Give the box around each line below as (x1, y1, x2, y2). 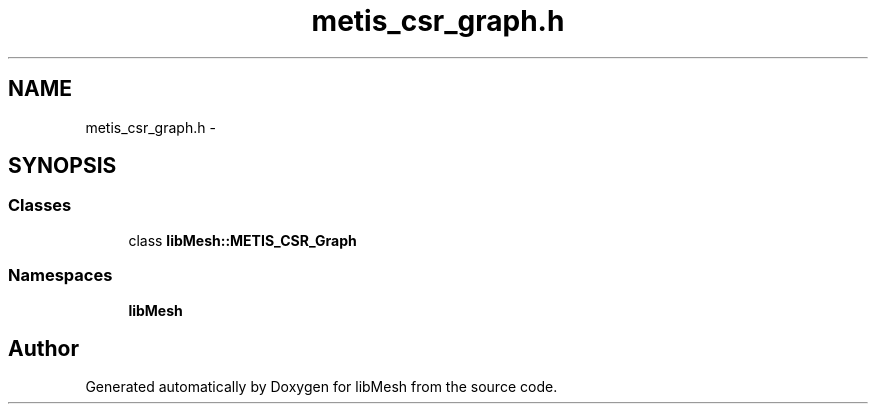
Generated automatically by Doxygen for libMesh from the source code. (85, 378, 558, 396)
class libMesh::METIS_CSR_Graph (128, 231, 357, 249)
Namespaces (8, 265, 113, 286)
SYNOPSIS (8, 153, 117, 179)
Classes (8, 195, 72, 216)
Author (8, 335, 79, 361)
